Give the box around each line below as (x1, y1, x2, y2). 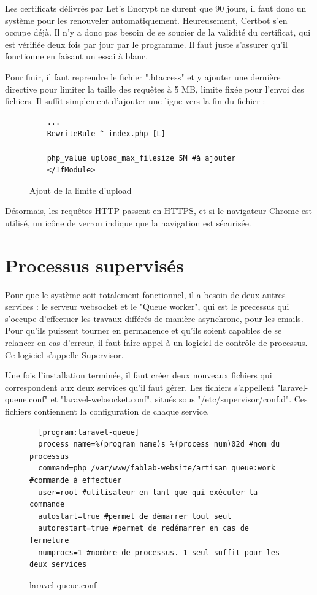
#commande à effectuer (29, 475, 122, 485)
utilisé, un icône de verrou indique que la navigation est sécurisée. (5, 216, 251, 229)
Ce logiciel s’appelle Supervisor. (5, 348, 124, 361)
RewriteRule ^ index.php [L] (47, 129, 166, 139)
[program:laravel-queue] (38, 428, 139, 437)
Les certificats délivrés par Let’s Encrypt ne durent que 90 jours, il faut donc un (5, 2, 307, 14)
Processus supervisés (5, 252, 184, 277)
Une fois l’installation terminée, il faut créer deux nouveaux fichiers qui (5, 369, 272, 382)
